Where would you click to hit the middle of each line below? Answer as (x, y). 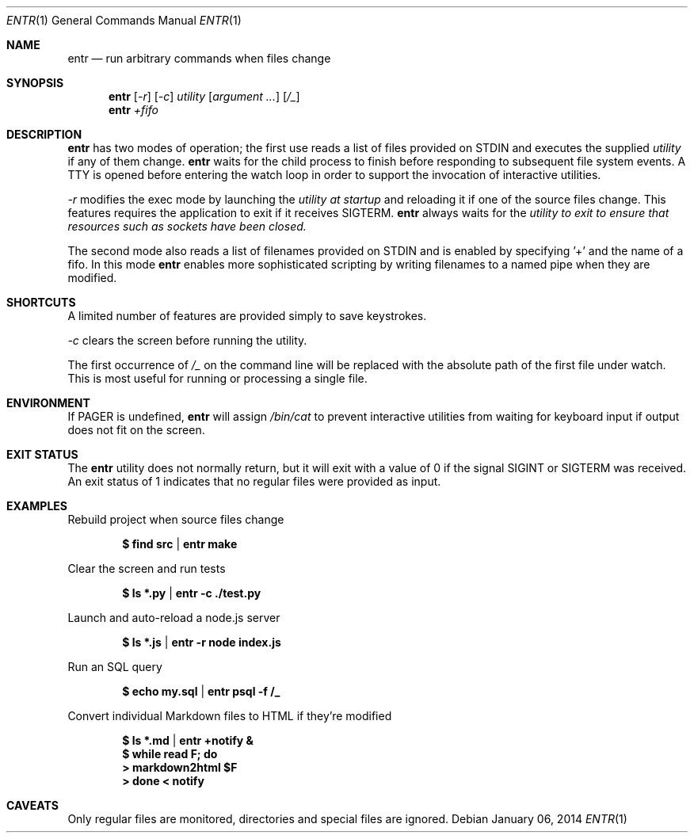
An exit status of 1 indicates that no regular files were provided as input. (254, 481)
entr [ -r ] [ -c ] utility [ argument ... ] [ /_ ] (204, 96)
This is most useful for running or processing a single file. (217, 378)
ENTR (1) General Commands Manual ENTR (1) (124, 20)
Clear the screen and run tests (147, 568)
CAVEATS (32, 805)
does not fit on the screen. (136, 430)
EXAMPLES (37, 506)
